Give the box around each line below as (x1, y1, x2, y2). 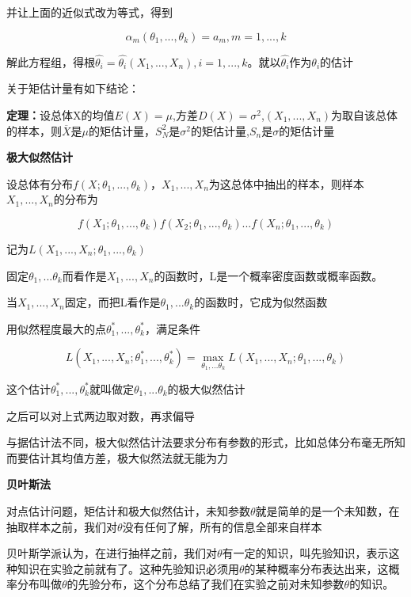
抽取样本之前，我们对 (6, 518, 117, 534)
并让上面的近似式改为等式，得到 (6, 4, 173, 20)
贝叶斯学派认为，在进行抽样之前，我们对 (6, 545, 217, 561)
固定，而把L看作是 (64, 294, 161, 310)
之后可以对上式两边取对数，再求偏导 (6, 407, 195, 424)
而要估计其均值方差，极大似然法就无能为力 (6, 449, 228, 466)
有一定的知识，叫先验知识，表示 (222, 545, 389, 561)
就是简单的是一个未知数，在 (255, 502, 400, 519)
